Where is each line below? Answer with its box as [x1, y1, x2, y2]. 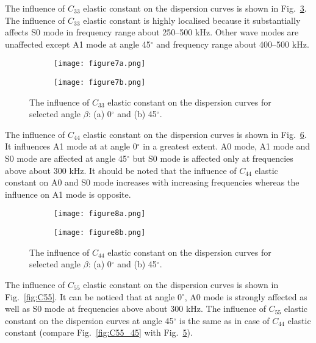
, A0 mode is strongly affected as [184, 290, 307, 303]
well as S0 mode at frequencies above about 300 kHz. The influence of [5, 302, 266, 315]
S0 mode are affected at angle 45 [5, 152, 127, 165]
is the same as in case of [179, 314, 270, 327]
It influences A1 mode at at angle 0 [5, 140, 137, 153]
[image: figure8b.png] [54, 228, 146, 237]
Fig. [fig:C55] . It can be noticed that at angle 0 [5, 290, 182, 303]
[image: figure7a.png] [54, 59, 146, 68]
